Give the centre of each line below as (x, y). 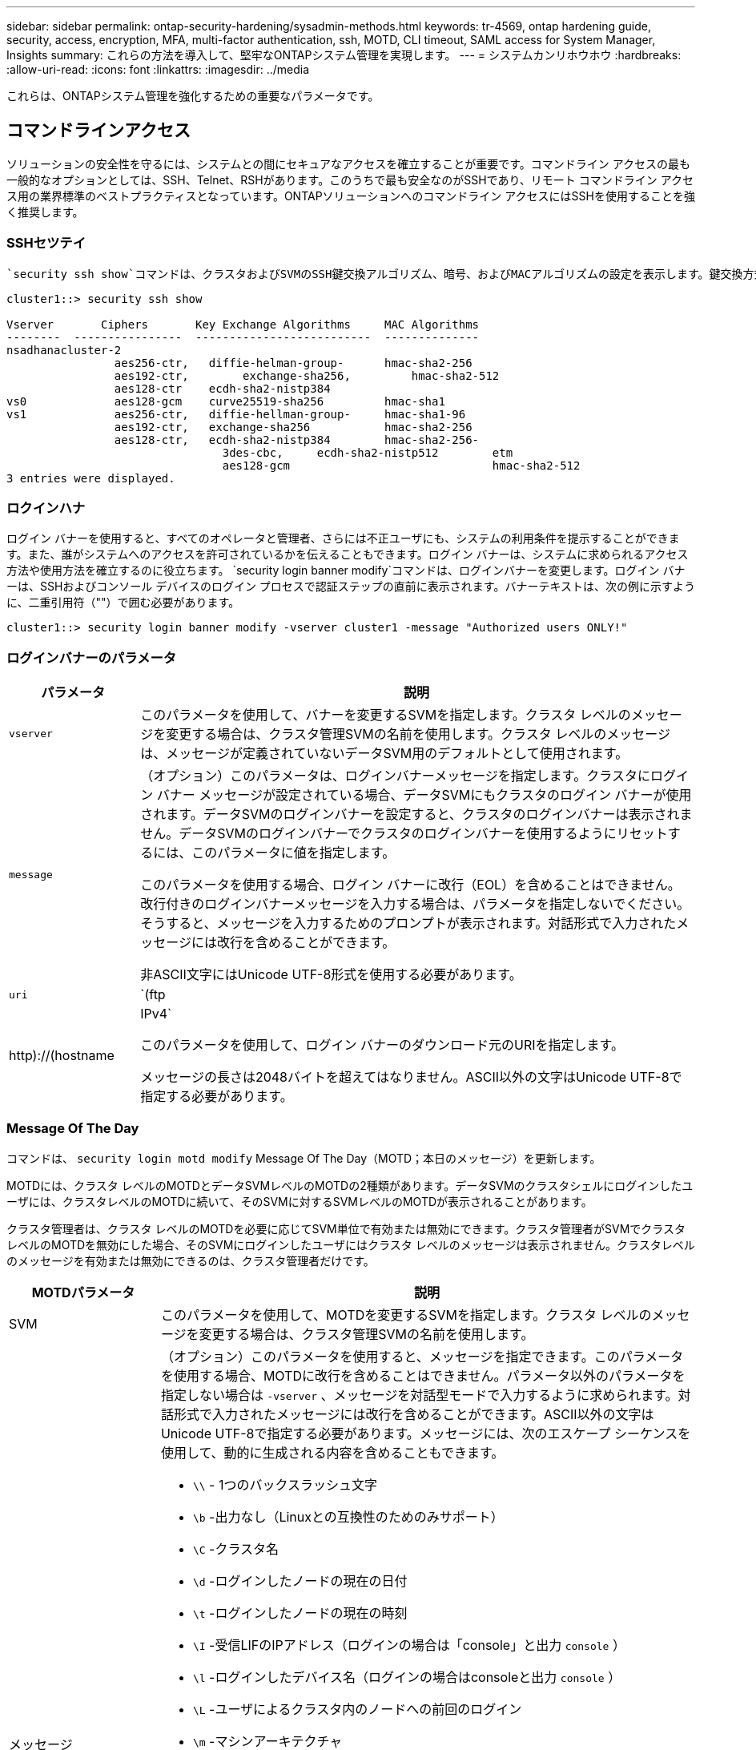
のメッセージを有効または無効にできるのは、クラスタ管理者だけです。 (191, 1260)
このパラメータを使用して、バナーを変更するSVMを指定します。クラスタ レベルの (386, 715)
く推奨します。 (45, 212)
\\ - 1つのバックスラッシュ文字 (285, 1484)
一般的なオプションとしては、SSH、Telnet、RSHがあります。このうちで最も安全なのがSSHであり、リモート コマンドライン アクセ (350, 179)
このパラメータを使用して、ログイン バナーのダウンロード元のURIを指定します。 (382, 1045)
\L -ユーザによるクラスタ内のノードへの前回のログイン (357, 1709)
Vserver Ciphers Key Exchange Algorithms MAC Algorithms (243, 324)
